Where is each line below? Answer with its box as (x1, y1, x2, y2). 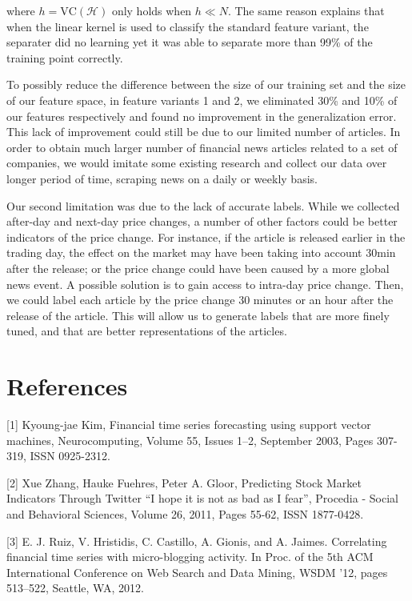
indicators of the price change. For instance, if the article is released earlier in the (6, 228, 406, 245)
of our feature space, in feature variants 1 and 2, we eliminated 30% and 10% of (6, 91, 398, 108)
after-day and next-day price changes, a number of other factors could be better (6, 213, 398, 230)
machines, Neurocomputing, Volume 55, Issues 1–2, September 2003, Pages (6, 431, 374, 448)
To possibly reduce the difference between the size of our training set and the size (6, 76, 406, 93)
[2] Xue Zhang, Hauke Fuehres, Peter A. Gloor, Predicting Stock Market (6, 474, 362, 491)
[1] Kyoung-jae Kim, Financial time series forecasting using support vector (6, 416, 371, 432)
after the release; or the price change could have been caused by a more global (6, 259, 390, 276)
